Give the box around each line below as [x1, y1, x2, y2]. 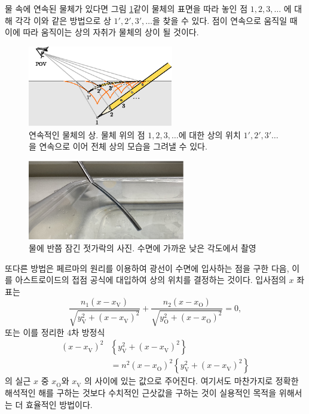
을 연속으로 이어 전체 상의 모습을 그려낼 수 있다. [29, 140, 207, 153]
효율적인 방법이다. [26, 398, 93, 410]
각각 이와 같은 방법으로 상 [15, 14, 111, 26]
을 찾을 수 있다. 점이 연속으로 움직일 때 [152, 14, 298, 26]
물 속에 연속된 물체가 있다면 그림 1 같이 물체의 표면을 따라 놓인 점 [5, 2, 248, 14]
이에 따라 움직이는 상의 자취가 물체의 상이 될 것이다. [5, 26, 199, 38]
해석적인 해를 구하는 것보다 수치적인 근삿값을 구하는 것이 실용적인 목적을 [5, 386, 277, 398]
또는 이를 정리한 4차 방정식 [5, 325, 105, 338]
